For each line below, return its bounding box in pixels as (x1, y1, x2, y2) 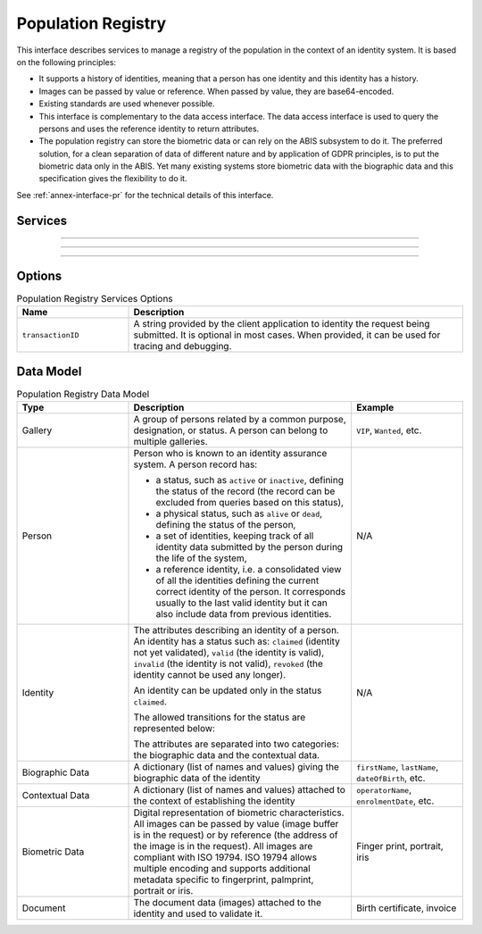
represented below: (133, 722, 216, 735)
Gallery (21, 424, 53, 437)
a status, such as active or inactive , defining (155, 474, 344, 487)
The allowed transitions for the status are (133, 711, 306, 723)
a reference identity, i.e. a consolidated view (155, 563, 342, 576)
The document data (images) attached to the (133, 896, 321, 909)
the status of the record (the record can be (155, 485, 336, 497)
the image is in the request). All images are (133, 840, 313, 853)
